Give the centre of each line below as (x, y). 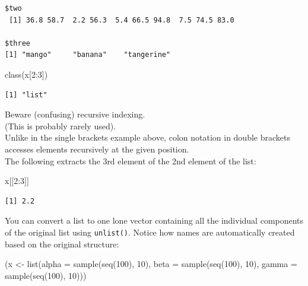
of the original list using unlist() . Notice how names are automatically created (150, 232)
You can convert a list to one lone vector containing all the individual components (154, 220)
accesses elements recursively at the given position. (97, 149)
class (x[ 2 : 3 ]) (26, 74)
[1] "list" (26, 95)
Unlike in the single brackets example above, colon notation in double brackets (147, 137)
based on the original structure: (62, 244)
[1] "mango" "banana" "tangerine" (88, 55)
